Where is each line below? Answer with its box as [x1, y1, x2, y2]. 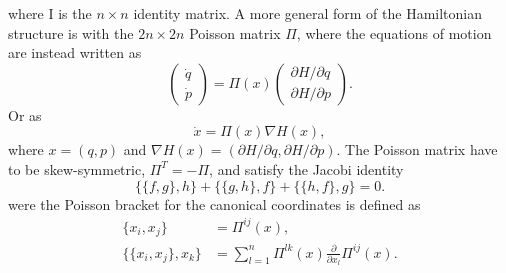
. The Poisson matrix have [336, 139, 498, 160]
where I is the [8, 3, 92, 23]
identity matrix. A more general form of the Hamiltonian [133, 3, 483, 23]
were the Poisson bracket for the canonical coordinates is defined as [8, 193, 421, 214]
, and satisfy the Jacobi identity [209, 158, 404, 179]
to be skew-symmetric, [8, 158, 146, 179]
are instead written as [8, 42, 142, 63]
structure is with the [8, 22, 134, 43]
